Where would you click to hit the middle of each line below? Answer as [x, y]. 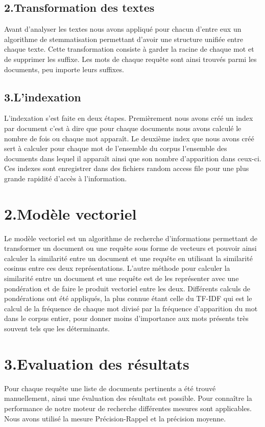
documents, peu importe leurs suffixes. [64, 69]
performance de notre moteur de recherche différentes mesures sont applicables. [128, 408]
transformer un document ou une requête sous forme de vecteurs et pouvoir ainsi [130, 248]
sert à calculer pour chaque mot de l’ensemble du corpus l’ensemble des [116, 148]
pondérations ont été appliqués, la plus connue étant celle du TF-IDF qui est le [128, 298]
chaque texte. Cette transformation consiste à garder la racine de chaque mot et [129, 49]
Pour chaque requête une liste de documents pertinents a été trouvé [110, 388]
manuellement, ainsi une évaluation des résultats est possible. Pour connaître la [128, 398]
